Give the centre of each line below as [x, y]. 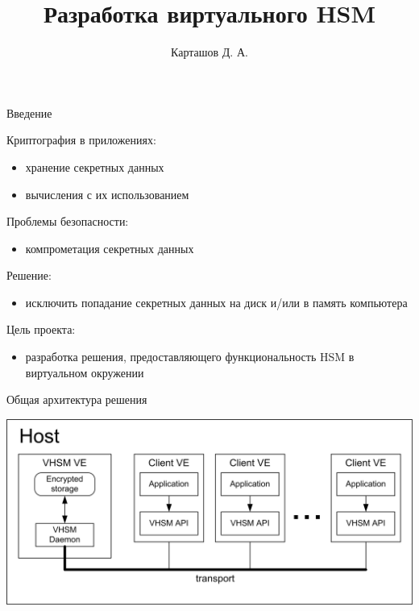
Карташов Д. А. [209, 52]
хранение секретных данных [95, 166]
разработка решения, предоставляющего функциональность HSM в [190, 357]
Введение [29, 112]
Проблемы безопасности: [68, 221]
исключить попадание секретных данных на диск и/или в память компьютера [216, 302]
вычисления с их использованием [107, 194]
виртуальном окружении [85, 372]
